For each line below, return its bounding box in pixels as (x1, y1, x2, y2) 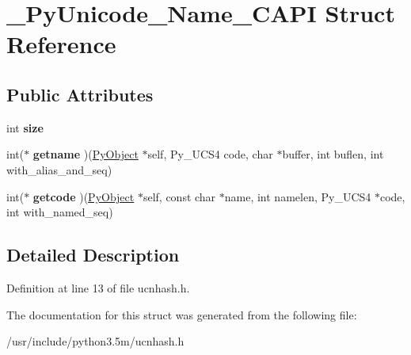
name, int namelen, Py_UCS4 (224, 188, 371, 204)
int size (6, 119, 44, 136)
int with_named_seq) (6, 204, 113, 220)
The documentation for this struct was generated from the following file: (6, 306, 357, 323)
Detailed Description (6, 242, 180, 267)
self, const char (143, 188, 216, 204)
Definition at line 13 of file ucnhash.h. (6, 279, 190, 296)
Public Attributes (6, 82, 154, 106)
